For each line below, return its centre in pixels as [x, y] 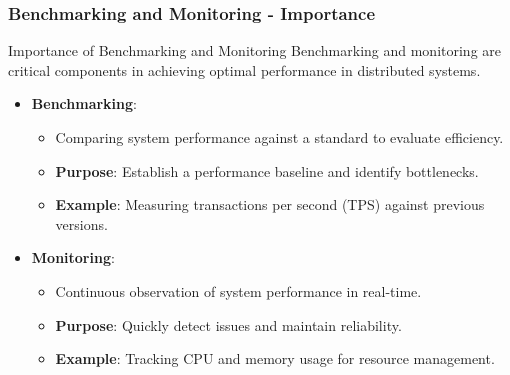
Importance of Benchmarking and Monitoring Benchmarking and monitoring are [255, 50]
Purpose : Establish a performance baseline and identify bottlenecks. [267, 170]
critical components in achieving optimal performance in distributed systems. [244, 69]
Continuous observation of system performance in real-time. [238, 290]
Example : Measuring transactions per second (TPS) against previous [270, 204]
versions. [81, 223]
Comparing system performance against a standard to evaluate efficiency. [279, 137]
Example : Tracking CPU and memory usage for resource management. [275, 358]
